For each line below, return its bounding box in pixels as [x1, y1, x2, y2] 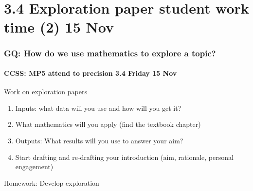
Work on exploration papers [4, 87, 87, 97]
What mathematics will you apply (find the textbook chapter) [15, 119, 201, 129]
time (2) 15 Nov [4, 17, 114, 37]
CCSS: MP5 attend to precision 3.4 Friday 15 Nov [4, 68, 177, 78]
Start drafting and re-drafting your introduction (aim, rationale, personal [15, 152, 234, 162]
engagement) [15, 161, 54, 172]
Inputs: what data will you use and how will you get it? [15, 103, 181, 113]
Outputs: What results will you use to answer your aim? [15, 135, 183, 145]
